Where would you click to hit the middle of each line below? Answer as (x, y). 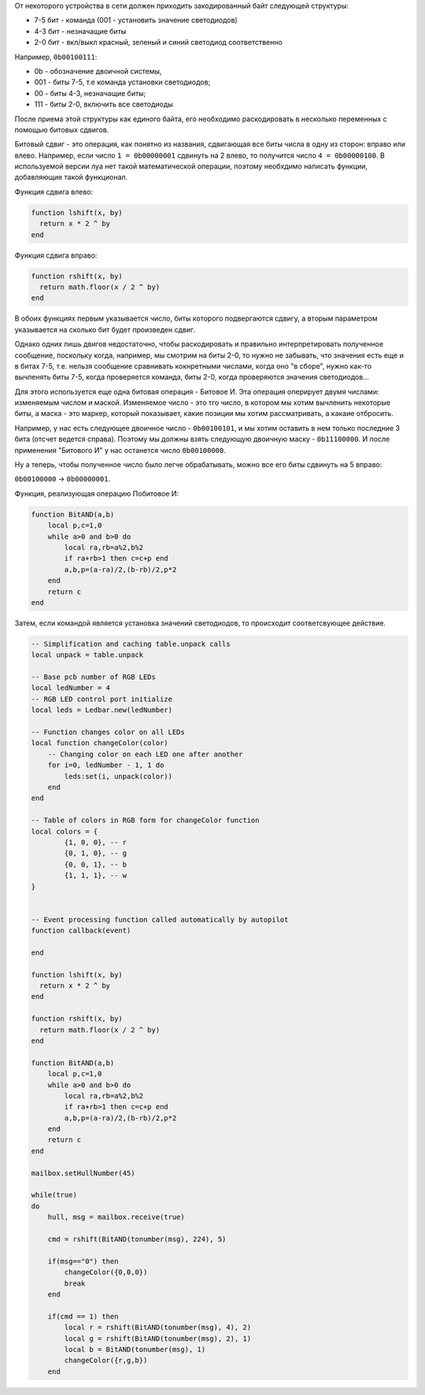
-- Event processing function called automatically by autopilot (160, 919)
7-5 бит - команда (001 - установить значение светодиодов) (136, 20)
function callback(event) (81, 931)
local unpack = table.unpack (87, 655)
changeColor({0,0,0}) (106, 1273)
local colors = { (65, 831)
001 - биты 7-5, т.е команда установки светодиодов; (122, 82)
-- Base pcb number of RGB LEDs (94, 677)
